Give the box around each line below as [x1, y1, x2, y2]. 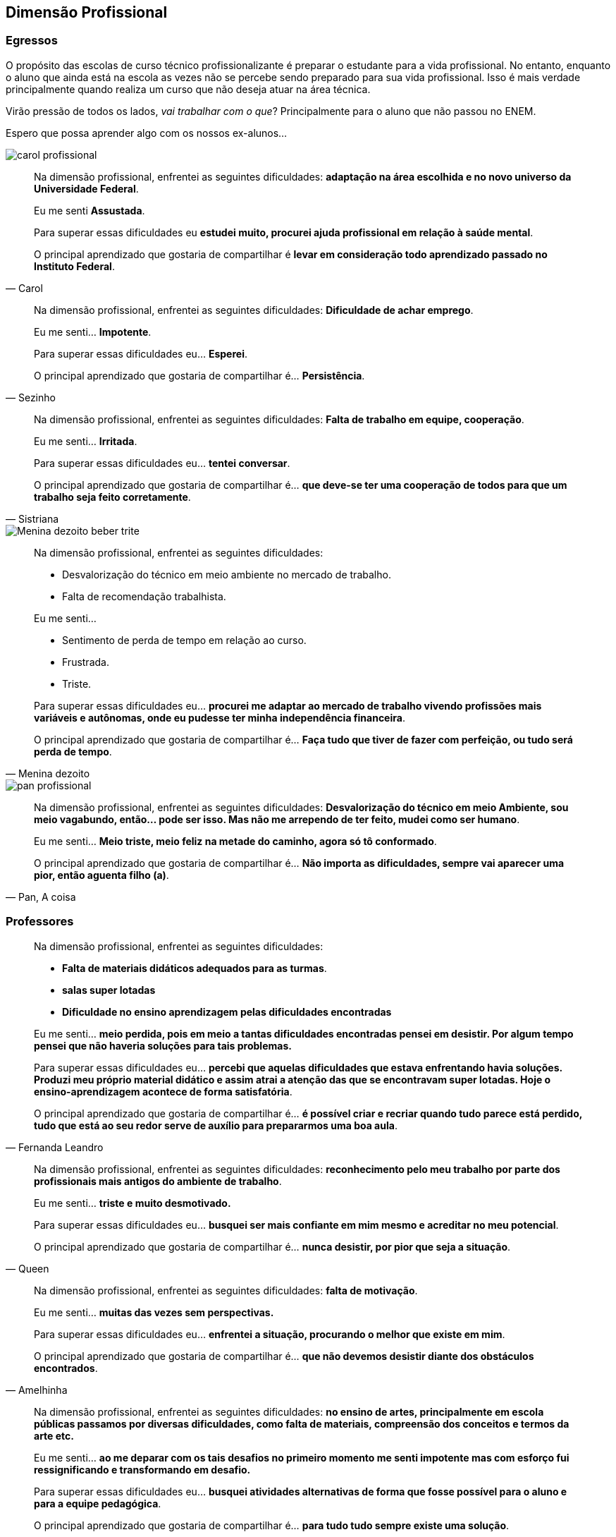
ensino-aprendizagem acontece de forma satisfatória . [34, 1085, 292, 1098]
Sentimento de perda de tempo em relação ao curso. [62, 633, 307, 646]
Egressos [6, 33, 58, 48]
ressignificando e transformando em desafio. [34, 1463, 251, 1476]
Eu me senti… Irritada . [34, 435, 137, 447]
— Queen [6, 1262, 49, 1275]
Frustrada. [62, 655, 109, 668]
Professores [6, 914, 74, 929]
